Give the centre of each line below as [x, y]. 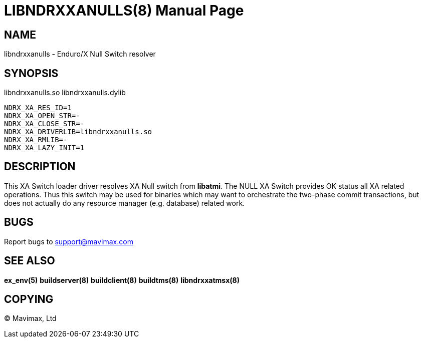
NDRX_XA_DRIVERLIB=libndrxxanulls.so [78, 132]
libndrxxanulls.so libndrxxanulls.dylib [65, 93]
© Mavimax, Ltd [30, 318]
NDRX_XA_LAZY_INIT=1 [44, 148]
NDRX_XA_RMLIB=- [36, 140]
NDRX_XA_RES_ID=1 [38, 108]
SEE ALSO [30, 261]
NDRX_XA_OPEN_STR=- [42, 116]
